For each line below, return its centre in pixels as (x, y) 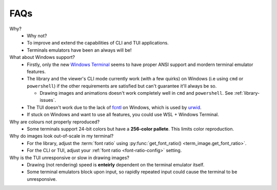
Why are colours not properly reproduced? (55, 122)
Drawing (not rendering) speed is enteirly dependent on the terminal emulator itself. (116, 164)
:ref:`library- (247, 93)
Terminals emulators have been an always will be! (79, 50)
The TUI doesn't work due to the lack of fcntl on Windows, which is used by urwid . (114, 107)
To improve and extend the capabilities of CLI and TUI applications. (98, 43)
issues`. (48, 100)
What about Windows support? (42, 57)
